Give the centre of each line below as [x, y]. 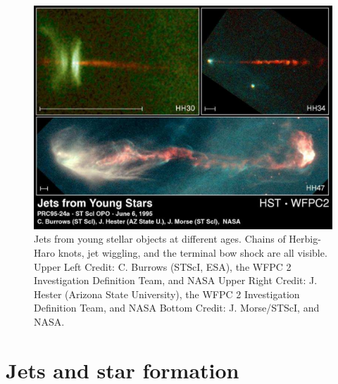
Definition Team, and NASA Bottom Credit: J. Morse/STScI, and [177, 308]
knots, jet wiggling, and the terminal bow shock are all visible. [193, 253]
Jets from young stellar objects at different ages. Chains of [160, 239]
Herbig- [305, 239]
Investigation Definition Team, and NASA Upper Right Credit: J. [176, 280]
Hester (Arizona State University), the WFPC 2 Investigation [167, 294]
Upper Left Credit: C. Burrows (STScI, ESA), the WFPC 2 [163, 266]
